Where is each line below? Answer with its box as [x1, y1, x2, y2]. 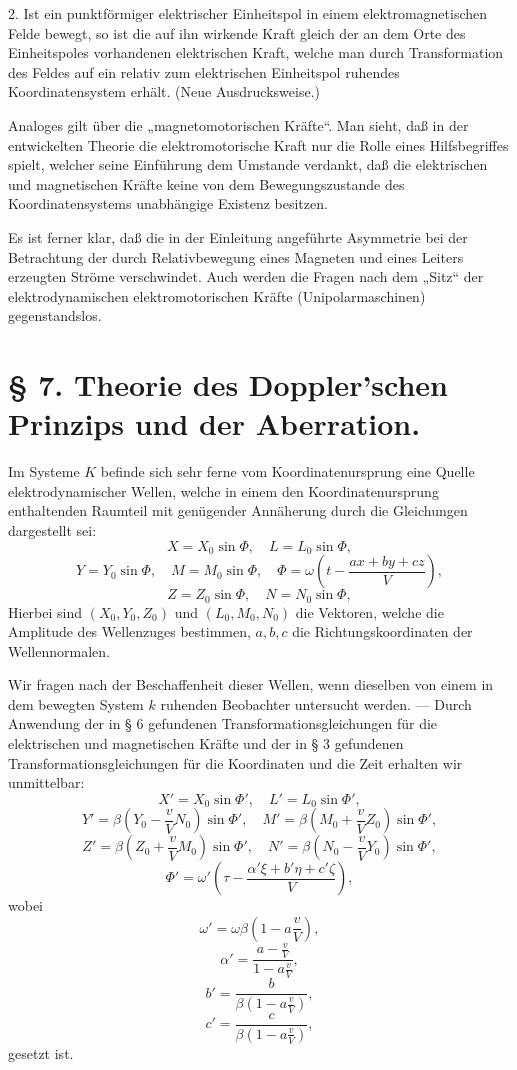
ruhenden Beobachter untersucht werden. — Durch [160, 693, 472, 714]
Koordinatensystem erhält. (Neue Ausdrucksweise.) [8, 81, 320, 102]
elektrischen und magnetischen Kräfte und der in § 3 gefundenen [8, 733, 404, 754]
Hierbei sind [8, 601, 83, 622]
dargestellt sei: [8, 520, 97, 540]
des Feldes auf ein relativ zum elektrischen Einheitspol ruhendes [8, 61, 400, 82]
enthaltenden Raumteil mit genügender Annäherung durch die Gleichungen [8, 500, 468, 521]
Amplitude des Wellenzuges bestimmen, [8, 621, 251, 642]
